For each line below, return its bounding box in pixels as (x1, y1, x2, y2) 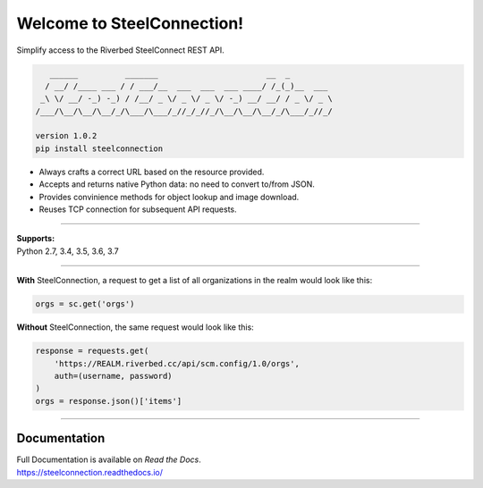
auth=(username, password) (54, 371, 174, 381)
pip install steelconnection (35, 143, 164, 154)
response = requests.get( (35, 346, 149, 357)
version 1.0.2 (35, 130, 97, 141)
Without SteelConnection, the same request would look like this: (16, 322, 254, 332)
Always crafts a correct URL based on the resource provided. (38, 166, 265, 177)
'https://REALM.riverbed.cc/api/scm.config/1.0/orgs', (54, 358, 300, 368)
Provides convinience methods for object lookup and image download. (38, 191, 300, 202)
